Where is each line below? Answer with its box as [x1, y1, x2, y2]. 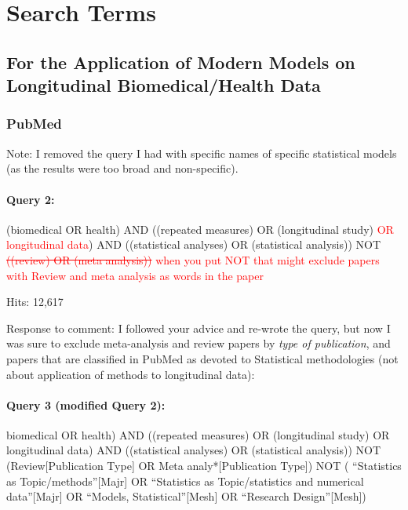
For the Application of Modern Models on [6, 49, 355, 74]
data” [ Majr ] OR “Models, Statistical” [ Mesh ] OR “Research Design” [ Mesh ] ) [6, 488, 366, 505]
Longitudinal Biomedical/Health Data [6, 73, 321, 97]
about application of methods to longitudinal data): [6, 366, 255, 382]
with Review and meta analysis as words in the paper [6, 267, 264, 283]
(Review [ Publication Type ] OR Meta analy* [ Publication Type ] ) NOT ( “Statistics [6, 457, 402, 474]
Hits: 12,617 [6, 293, 64, 310]
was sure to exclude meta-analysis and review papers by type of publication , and [6, 335, 391, 352]
